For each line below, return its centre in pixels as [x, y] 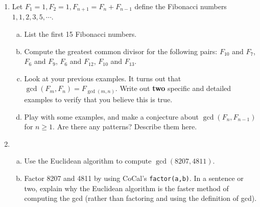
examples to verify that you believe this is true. [98, 99]
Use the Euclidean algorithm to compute [88, 161]
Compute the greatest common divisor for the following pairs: [121, 51]
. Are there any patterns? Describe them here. [125, 126]
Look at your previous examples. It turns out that [103, 78]
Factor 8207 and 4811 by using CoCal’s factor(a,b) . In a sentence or [134, 178]
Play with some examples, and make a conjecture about [112, 116]
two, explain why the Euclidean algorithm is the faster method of [126, 188]
